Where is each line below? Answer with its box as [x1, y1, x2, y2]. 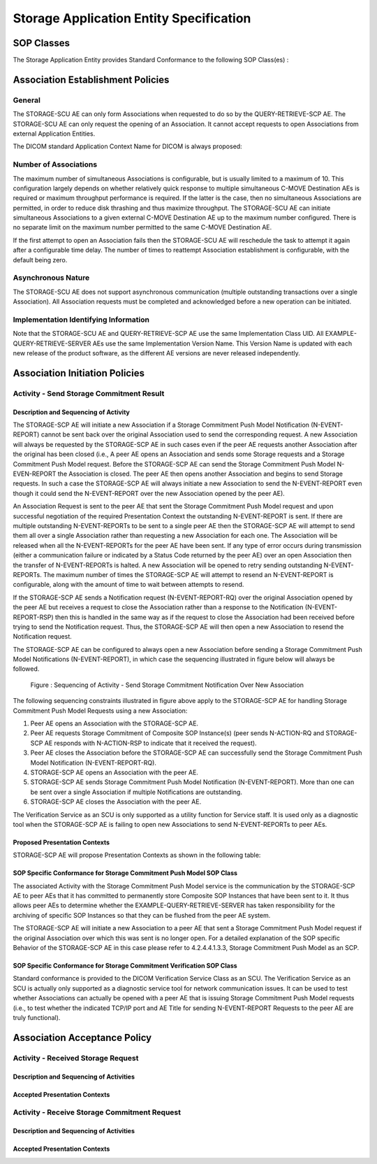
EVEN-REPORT [13, 469, 57, 478]
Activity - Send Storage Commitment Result [13, 388, 165, 398]
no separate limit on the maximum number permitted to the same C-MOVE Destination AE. [13, 223, 272, 232]
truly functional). [13, 1014, 61, 1021]
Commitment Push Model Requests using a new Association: [13, 707, 188, 715]
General [13, 95, 41, 105]
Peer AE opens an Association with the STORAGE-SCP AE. [30, 719, 199, 727]
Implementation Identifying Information [13, 315, 150, 325]
